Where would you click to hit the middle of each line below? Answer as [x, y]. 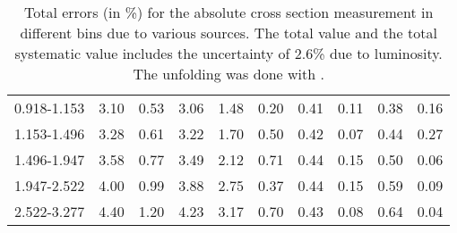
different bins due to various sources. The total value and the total [228, 33]
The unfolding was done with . [228, 74]
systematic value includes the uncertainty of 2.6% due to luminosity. [228, 53]
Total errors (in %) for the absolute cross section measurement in [229, 12]
